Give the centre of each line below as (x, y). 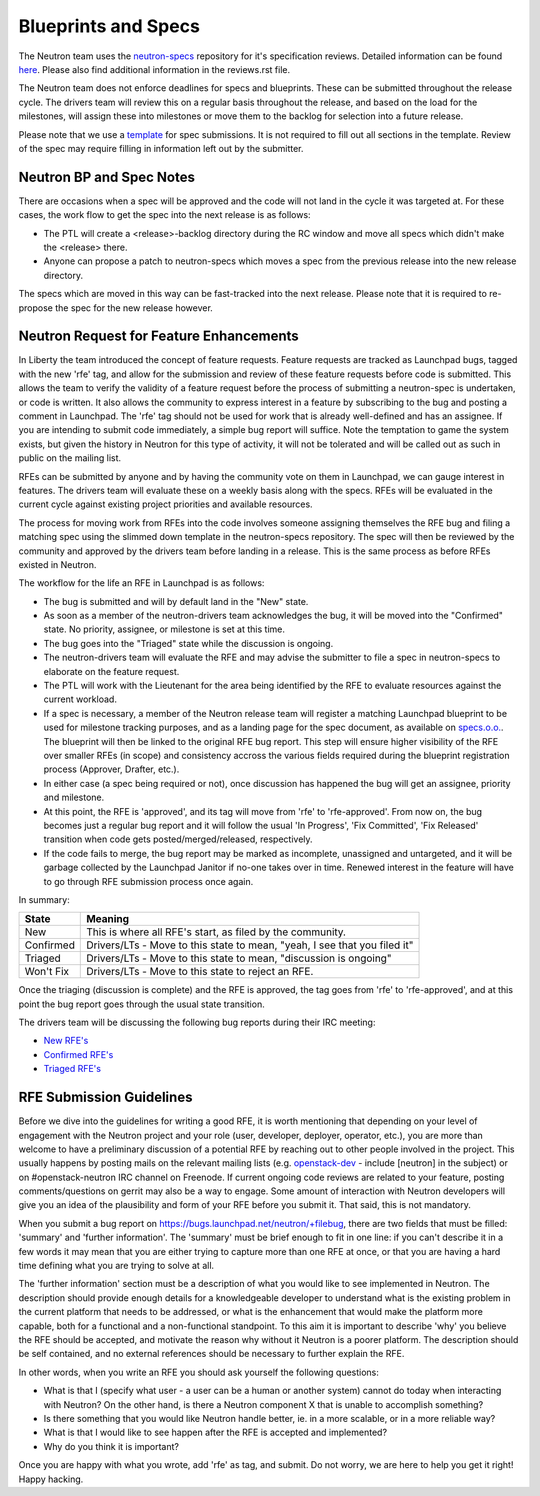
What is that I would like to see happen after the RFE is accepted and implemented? (215, 1432)
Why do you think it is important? (111, 1446)
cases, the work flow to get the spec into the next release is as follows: (164, 215)
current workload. (80, 699)
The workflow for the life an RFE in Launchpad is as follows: (141, 583)
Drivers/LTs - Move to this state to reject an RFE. (200, 972)
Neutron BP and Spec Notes (106, 176)
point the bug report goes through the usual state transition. (141, 1004)
